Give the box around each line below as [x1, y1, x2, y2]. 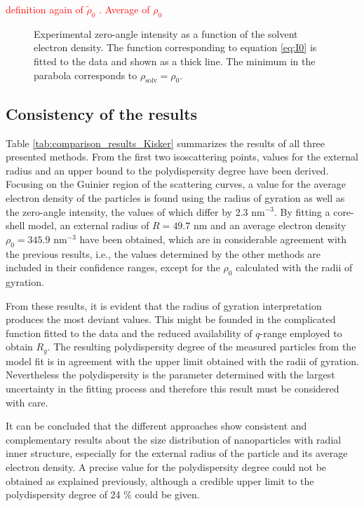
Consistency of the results [6, 102, 198, 124]
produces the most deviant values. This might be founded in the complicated [6, 312, 336, 327]
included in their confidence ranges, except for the [6, 260, 220, 275]
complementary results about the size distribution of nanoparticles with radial [6, 432, 342, 446]
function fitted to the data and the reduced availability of [6, 325, 252, 340]
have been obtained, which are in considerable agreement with [79, 231, 347, 246]
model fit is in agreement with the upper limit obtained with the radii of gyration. [6, 353, 359, 368]
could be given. [135, 487, 200, 502]
